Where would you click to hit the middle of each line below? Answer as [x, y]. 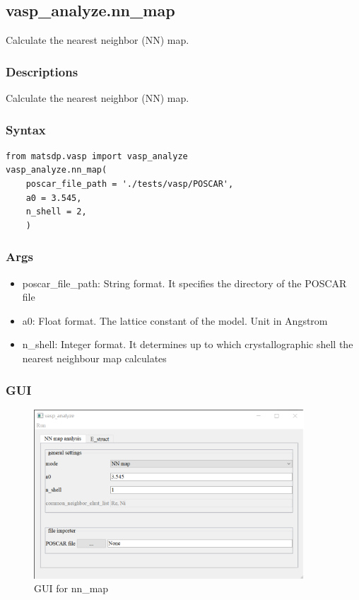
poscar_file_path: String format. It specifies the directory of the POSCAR [184, 283]
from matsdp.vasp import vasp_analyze [97, 156]
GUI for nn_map [71, 588]
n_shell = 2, [56, 212]
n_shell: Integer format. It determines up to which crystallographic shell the [188, 344]
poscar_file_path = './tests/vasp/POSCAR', [130, 184]
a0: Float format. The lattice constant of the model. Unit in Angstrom [175, 320]
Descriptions [42, 71]
